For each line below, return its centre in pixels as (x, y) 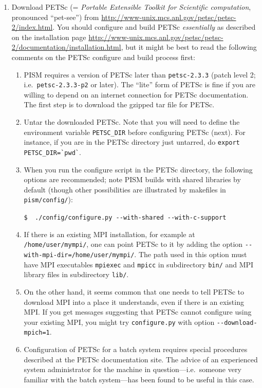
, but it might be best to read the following (189, 47)
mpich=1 (37, 333)
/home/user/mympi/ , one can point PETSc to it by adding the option (133, 244)
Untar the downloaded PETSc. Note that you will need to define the (132, 122)
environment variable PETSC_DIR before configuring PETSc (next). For (135, 132)
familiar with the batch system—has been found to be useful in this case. (139, 379)
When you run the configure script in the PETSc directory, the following (138, 169)
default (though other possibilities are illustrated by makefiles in (125, 189)
